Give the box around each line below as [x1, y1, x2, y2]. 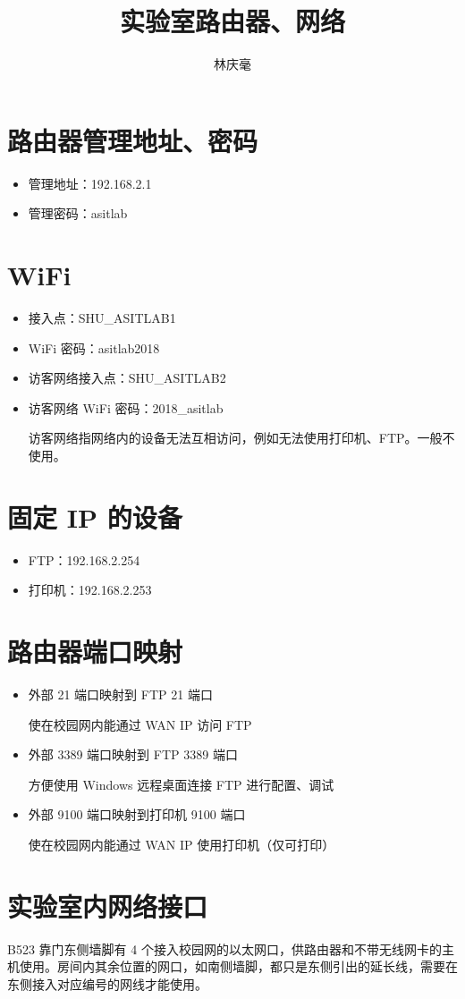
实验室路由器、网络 [119, 3, 345, 39]
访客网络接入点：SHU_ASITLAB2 [28, 368, 226, 387]
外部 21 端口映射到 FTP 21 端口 [28, 684, 213, 703]
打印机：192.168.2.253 [28, 580, 152, 599]
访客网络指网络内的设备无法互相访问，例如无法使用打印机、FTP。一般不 [28, 428, 455, 447]
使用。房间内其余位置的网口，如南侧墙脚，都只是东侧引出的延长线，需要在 [19, 957, 458, 976]
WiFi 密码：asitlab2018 [28, 338, 160, 357]
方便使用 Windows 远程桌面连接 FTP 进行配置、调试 [28, 775, 334, 793]
